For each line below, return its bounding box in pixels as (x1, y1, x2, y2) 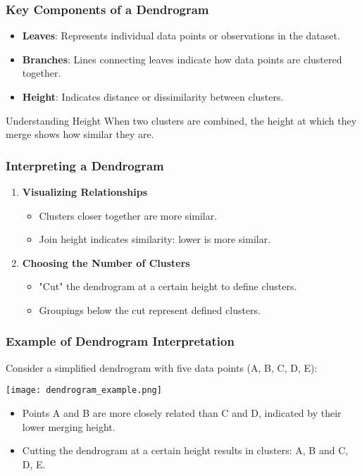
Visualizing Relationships (22, 184, 148, 199)
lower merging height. (22, 419, 116, 434)
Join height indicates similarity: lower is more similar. (39, 232, 271, 246)
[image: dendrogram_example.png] (6, 385, 162, 396)
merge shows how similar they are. (6, 127, 154, 142)
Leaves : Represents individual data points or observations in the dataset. (22, 28, 340, 43)
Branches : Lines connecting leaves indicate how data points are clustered (22, 51, 342, 66)
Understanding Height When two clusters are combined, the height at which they (6, 113, 357, 127)
